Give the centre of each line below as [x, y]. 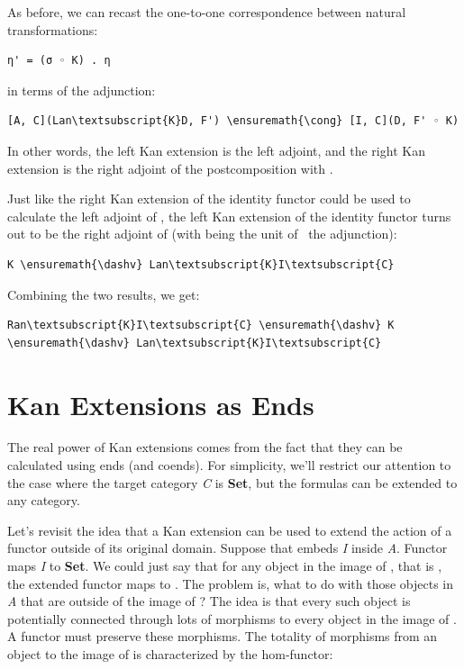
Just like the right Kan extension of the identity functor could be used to [209, 199]
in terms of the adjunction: [82, 90]
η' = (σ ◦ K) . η [59, 61]
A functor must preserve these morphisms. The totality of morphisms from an [223, 636]
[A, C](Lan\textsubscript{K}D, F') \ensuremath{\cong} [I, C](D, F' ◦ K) [233, 121]
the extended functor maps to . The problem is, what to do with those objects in [231, 583]
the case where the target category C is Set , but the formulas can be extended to [232, 482]
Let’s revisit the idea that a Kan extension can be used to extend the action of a [230, 530]
